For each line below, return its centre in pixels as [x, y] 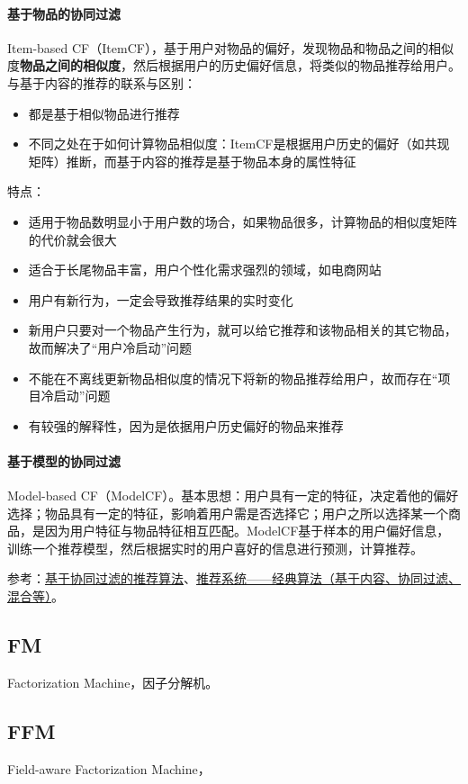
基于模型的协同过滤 [64, 460]
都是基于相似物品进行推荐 [104, 113]
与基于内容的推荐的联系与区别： [102, 82]
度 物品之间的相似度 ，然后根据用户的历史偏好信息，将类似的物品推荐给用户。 [234, 65]
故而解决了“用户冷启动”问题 [110, 347]
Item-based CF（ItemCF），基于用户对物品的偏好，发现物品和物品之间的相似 [230, 47]
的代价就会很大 [72, 239]
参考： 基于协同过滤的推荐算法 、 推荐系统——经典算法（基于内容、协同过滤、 [234, 578]
